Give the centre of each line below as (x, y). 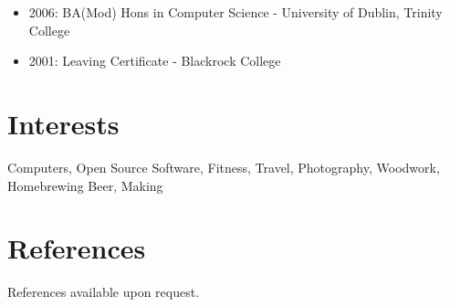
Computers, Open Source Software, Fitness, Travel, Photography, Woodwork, (224, 167)
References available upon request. (104, 292)
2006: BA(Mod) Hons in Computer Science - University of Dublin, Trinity (235, 12)
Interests (63, 123)
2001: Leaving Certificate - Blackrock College (155, 61)
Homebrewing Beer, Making (85, 185)
